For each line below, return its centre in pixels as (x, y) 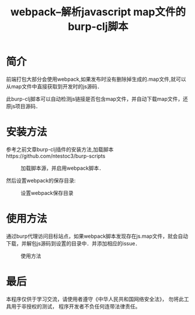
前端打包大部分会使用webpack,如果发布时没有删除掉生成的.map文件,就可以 (96, 79)
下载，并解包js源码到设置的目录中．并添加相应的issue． (73, 243)
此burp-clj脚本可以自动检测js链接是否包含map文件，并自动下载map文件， (95, 99)
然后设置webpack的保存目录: (41, 180)
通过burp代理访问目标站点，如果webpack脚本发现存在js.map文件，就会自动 (97, 236)
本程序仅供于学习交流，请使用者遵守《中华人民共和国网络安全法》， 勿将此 (95, 299)
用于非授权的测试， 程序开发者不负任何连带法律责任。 (76, 306)
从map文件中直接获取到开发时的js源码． (54, 86)
